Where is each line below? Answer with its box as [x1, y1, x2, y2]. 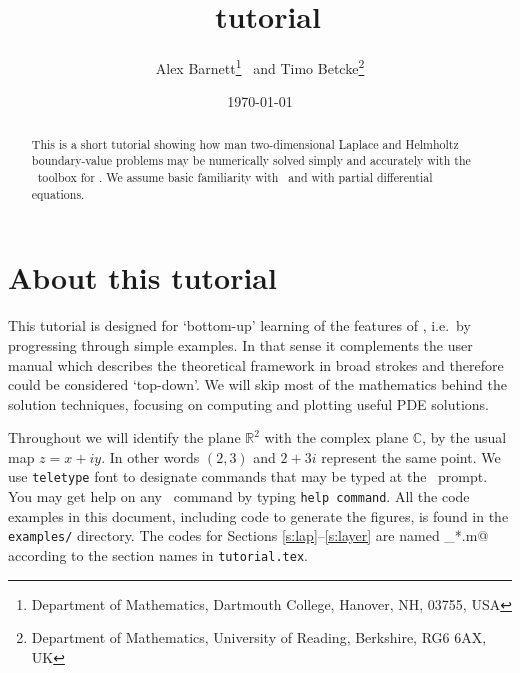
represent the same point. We [321, 446, 501, 467]
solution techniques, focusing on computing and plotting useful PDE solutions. [8, 393, 490, 414]
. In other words [101, 446, 200, 467]
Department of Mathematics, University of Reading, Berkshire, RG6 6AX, [31, 627, 487, 648]
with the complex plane [264, 427, 409, 448]
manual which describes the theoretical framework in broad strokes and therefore [8, 354, 504, 375]
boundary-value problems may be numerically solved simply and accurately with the [31, 152, 471, 169]
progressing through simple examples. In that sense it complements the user [8, 334, 473, 355]
